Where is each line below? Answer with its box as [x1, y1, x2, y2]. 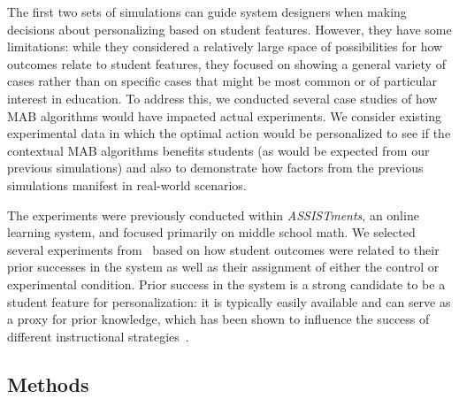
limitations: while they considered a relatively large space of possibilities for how [7, 37, 443, 56]
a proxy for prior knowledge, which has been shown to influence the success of [7, 310, 430, 328]
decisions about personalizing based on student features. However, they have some [7, 19, 452, 38]
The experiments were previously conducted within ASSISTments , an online [7, 205, 419, 224]
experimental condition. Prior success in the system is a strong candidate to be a [7, 274, 446, 293]
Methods [7, 370, 89, 397]
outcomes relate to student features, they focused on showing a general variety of [7, 54, 446, 73]
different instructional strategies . [7, 326, 189, 345]
